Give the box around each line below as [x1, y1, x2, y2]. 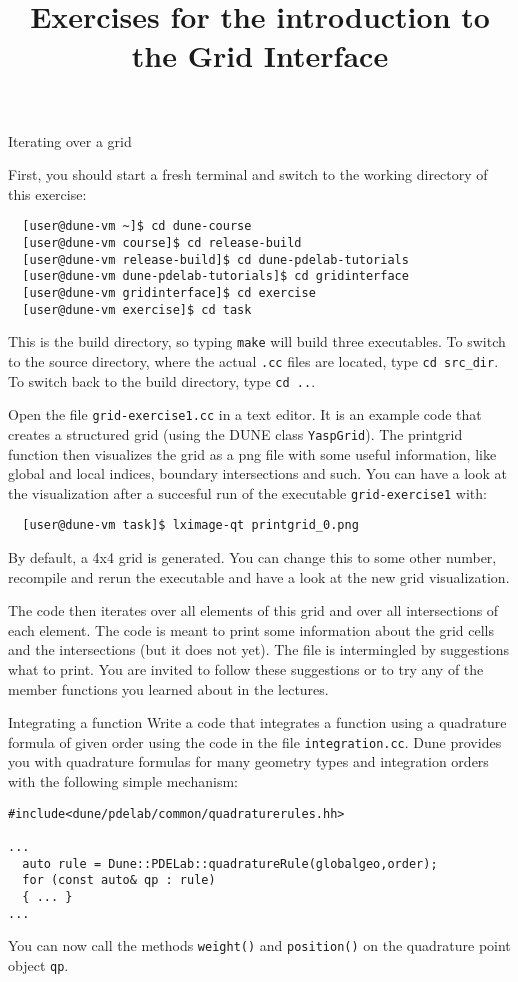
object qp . [8, 954, 69, 975]
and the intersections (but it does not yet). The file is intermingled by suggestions [8, 639, 510, 660]
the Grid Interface [131, 35, 389, 76]
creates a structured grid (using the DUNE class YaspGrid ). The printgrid [8, 423, 463, 444]
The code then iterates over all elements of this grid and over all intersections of [8, 600, 499, 621]
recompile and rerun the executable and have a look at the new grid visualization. [8, 566, 510, 587]
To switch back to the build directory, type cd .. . [8, 370, 316, 391]
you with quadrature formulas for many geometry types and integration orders [8, 751, 489, 772]
